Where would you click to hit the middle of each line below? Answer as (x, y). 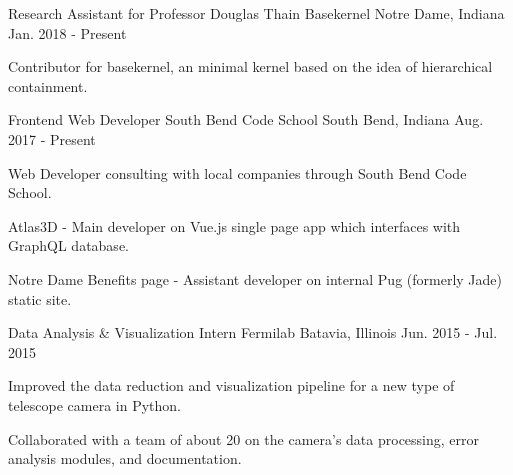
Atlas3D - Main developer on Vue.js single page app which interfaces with (234, 225)
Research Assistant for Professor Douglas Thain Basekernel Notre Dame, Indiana (256, 13)
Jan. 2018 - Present (67, 32)
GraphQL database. (68, 245)
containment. (48, 85)
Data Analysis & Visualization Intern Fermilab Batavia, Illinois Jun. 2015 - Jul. (253, 332)
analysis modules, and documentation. (125, 458)
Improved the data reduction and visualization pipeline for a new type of (231, 385)
